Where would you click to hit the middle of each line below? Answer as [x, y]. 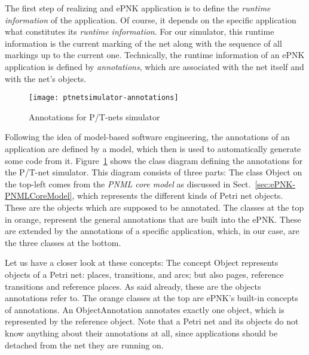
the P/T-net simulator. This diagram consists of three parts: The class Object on [154, 172]
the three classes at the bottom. [63, 242]
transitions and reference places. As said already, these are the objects [133, 286]
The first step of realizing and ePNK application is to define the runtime [138, 8]
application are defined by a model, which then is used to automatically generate [153, 148]
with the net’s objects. [46, 78]
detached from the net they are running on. [84, 345]
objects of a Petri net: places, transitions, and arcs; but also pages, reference [144, 274]
